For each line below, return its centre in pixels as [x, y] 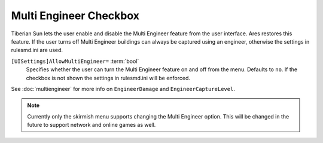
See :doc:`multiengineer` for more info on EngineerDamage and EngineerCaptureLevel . [123, 89]
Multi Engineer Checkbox [75, 16]
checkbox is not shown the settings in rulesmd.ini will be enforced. [108, 78]
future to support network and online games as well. [92, 125]
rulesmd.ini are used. [37, 50]
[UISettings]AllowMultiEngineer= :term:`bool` [75, 61]
